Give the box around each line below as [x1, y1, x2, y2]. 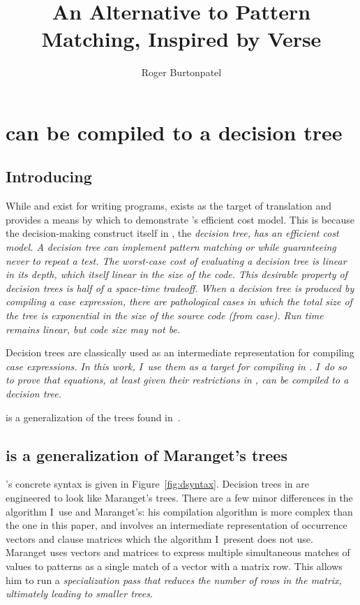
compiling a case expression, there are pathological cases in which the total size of [6, 294, 352, 309]
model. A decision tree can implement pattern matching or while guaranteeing [6, 240, 336, 254]
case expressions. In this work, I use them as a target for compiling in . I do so [6, 358, 347, 373]
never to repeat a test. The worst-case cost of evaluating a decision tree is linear [6, 253, 347, 268]
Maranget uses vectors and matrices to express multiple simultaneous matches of [6, 545, 350, 560]
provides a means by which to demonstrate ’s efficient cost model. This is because [6, 212, 354, 226]
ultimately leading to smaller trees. [6, 586, 153, 601]
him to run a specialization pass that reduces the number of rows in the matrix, [6, 572, 342, 587]
